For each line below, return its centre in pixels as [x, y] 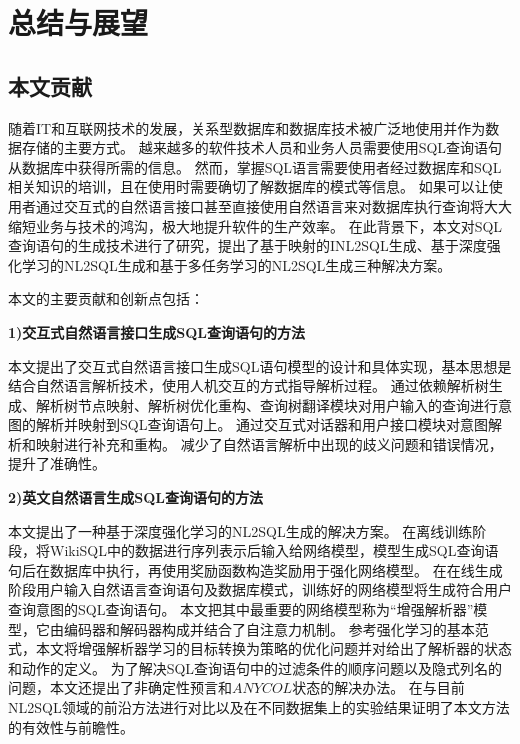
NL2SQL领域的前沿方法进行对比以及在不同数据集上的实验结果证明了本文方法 [259, 707]
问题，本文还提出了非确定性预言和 [120, 687]
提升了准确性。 [57, 463]
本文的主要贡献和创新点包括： [106, 298]
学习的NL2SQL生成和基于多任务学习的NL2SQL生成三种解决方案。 [236, 264]
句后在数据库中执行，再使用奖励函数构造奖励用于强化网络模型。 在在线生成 [255, 569]
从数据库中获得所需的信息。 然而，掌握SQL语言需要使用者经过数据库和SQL [255, 166]
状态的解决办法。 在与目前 [378, 687]
